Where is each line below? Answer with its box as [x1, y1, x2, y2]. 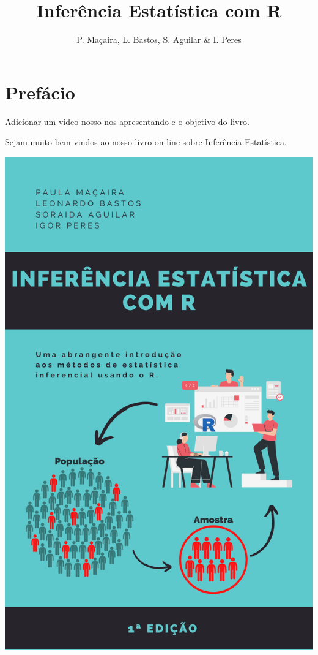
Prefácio [5, 79, 75, 104]
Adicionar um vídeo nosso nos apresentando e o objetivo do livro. [5, 115, 250, 127]
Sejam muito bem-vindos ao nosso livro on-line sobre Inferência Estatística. [5, 135, 287, 148]
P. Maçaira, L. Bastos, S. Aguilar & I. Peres [76, 33, 242, 46]
